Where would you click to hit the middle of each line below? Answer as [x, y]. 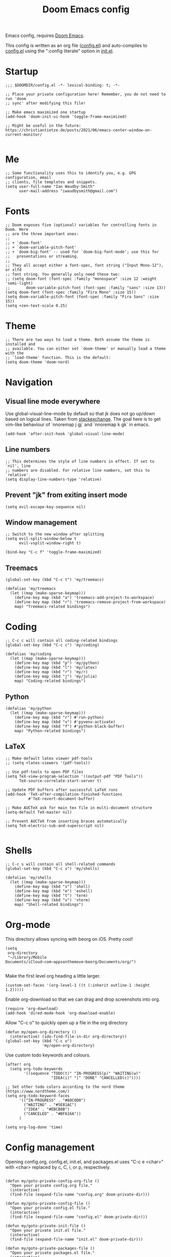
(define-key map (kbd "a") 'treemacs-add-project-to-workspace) [84, 598]
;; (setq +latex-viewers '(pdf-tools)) [48, 763]
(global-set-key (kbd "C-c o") [39, 1041]
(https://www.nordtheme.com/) [38, 1091]
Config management [50, 1147]
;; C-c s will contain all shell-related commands [60, 864]
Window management [41, 522]
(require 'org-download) [32, 1008]
